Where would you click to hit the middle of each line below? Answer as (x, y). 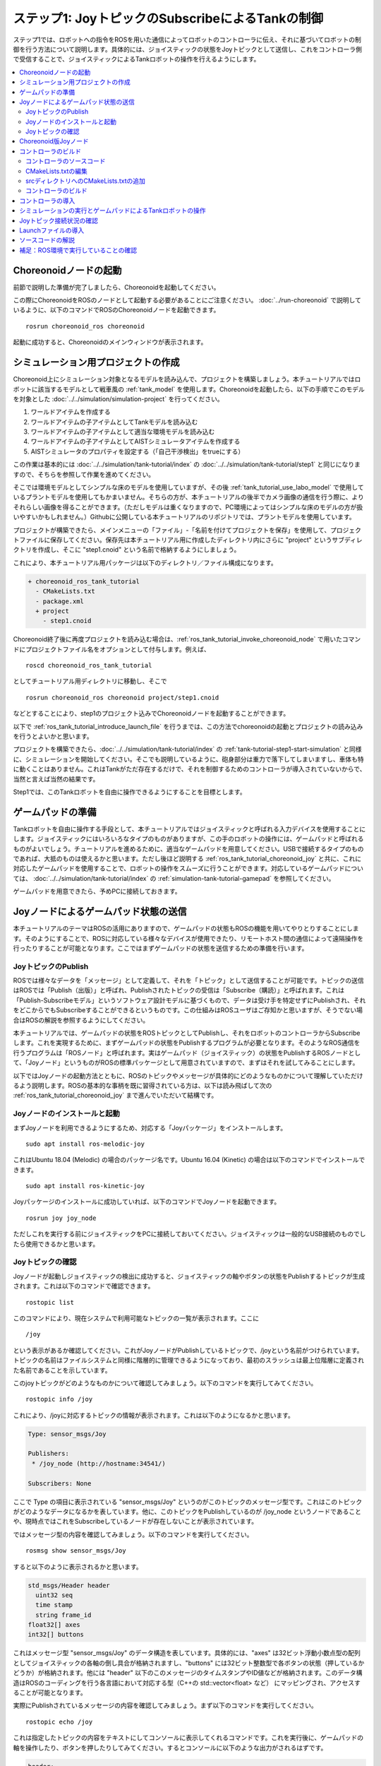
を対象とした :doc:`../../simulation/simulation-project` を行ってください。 (118, 398)
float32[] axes (54, 1625)
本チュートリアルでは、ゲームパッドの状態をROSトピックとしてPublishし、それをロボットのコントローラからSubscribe (187, 1033)
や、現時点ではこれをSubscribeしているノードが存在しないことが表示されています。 (135, 1522)
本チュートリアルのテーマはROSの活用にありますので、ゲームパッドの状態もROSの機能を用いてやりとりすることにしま (186, 928)
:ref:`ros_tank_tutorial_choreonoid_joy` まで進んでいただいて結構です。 (115, 1096)
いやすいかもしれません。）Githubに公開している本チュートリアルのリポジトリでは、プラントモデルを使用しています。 (184, 517)
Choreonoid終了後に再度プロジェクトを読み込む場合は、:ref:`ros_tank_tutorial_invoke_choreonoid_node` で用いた (177, 639)
